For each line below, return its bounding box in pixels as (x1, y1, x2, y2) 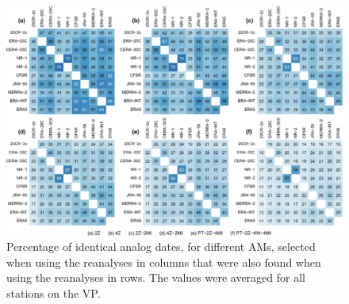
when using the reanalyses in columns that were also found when (6, 253, 321, 270)
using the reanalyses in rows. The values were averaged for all (6, 269, 305, 286)
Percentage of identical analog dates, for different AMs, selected (6, 238, 316, 255)
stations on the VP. (6, 284, 101, 301)
